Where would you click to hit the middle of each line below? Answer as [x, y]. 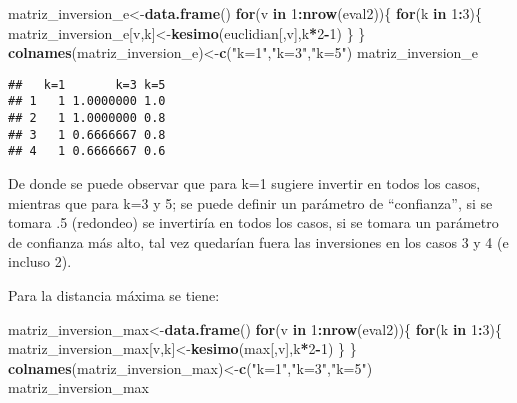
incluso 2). [40, 261]
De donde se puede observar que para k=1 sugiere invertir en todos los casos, [244, 183]
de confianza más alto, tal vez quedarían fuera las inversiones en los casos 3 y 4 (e [258, 241]
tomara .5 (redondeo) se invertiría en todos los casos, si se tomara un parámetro [253, 222]
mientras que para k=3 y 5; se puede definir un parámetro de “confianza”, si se [250, 202]
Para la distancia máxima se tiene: [114, 295]
